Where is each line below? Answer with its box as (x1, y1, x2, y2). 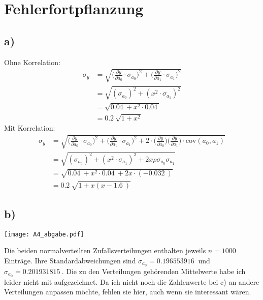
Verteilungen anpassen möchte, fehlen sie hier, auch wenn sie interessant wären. (4, 286, 251, 297)
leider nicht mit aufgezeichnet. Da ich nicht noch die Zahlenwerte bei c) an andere (4, 276, 259, 287)
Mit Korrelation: (4, 123, 55, 133)
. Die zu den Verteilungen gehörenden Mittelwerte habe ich (61, 265, 246, 276)
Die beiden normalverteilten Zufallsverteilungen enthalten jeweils (4, 245, 206, 256)
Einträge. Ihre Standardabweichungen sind (4, 255, 136, 265)
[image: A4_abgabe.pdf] (4, 230, 84, 238)
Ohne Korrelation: (4, 56, 60, 67)
